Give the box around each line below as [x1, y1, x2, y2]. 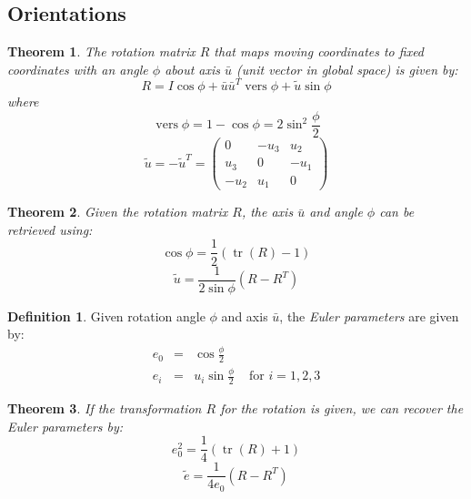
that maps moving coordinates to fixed [214, 42, 425, 61]
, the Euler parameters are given [279, 306, 459, 325]
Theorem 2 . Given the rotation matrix [7, 202, 228, 221]
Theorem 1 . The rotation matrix [7, 42, 195, 61]
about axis [165, 59, 221, 78]
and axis [221, 306, 268, 325]
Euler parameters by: [7, 416, 124, 435]
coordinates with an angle [7, 59, 148, 78]
